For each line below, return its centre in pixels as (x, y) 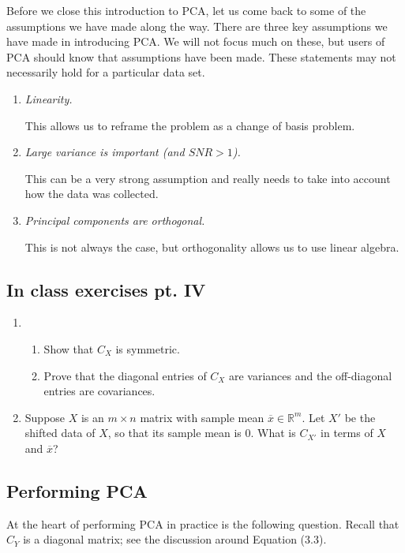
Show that (69, 348)
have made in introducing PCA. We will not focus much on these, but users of (196, 41)
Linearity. (49, 98)
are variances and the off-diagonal (310, 375)
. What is (273, 433)
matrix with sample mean (202, 417)
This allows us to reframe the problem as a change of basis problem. (190, 125)
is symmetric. (148, 348)
